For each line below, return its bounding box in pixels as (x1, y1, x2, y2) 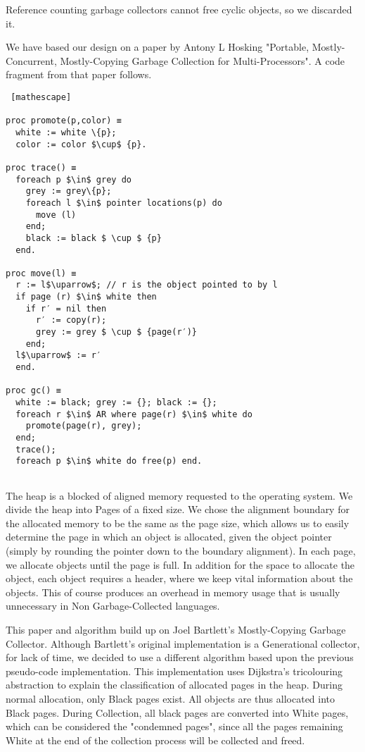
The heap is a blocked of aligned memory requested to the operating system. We (6, 488, 353, 503)
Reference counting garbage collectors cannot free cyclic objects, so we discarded (6, 2, 352, 16)
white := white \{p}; (15, 127, 117, 137)
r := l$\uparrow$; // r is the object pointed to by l (15, 280, 278, 290)
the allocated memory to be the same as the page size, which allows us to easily (6, 515, 350, 530)
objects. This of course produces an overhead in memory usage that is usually (6, 584, 340, 599)
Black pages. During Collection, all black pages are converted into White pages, (6, 705, 349, 720)
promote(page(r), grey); (25, 421, 142, 431)
